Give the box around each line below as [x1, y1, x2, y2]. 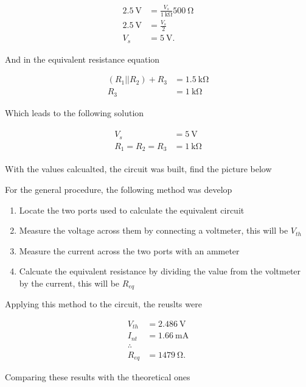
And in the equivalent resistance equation [5, 52, 160, 65]
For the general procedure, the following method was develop [5, 183, 232, 195]
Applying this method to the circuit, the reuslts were [5, 298, 202, 310]
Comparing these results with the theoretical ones [5, 371, 190, 383]
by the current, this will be [19, 276, 120, 289]
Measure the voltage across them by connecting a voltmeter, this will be [19, 224, 288, 237]
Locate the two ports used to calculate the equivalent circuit [19, 203, 245, 216]
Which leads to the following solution [5, 106, 144, 119]
